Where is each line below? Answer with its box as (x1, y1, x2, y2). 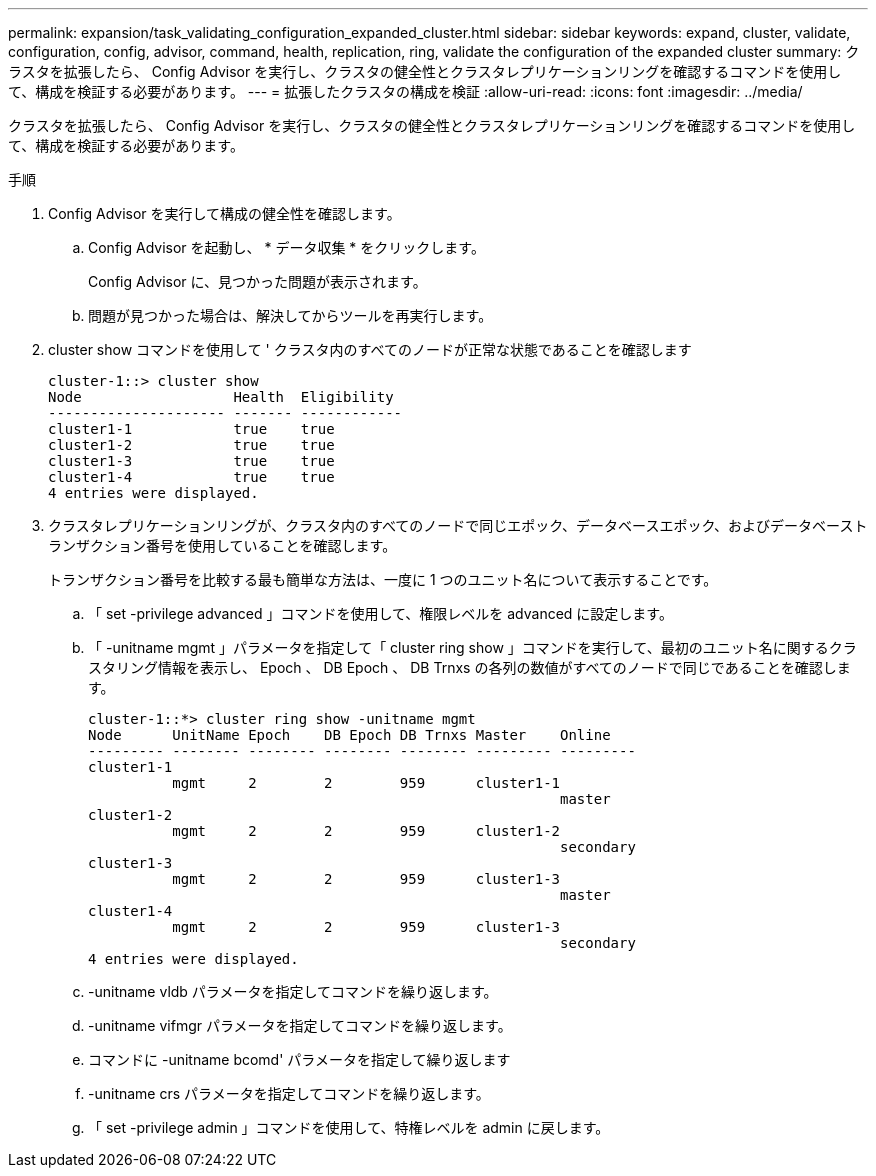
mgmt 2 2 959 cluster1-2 (172, 823, 561, 839)
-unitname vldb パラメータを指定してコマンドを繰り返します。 (88, 983, 498, 1000)
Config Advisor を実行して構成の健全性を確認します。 (48, 205, 401, 222)
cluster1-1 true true (48, 421, 335, 437)
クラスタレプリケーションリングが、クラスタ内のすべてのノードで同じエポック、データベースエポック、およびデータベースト (48, 517, 868, 534)
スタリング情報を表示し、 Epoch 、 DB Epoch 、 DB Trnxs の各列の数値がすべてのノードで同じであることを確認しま (88, 659, 851, 676)
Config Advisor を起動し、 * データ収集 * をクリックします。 (88, 239, 485, 256)
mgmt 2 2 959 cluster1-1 (172, 775, 561, 791)
